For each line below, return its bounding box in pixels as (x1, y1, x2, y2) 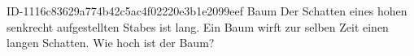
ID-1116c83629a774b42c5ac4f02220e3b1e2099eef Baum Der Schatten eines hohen (7, 2, 407, 19)
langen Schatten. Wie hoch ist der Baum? (7, 34, 215, 51)
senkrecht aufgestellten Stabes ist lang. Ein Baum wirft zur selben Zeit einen (7, 18, 389, 35)
